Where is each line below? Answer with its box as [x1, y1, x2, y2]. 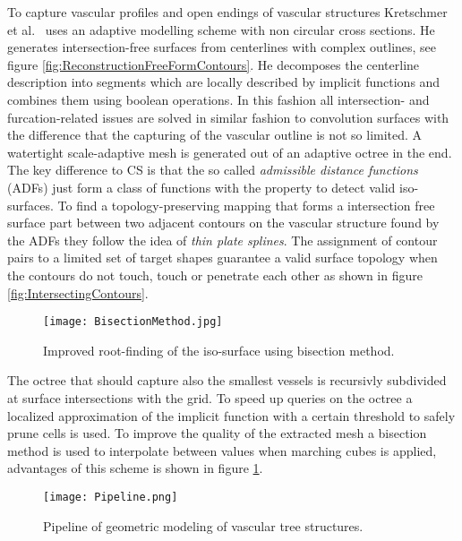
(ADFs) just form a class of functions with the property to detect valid [7, 177, 396, 196]
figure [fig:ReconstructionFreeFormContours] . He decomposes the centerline [7, 55, 420, 73]
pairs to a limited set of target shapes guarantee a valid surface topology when [7, 248, 438, 267]
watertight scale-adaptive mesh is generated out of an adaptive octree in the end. [7, 142, 452, 161]
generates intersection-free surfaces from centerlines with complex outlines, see [7, 38, 437, 56]
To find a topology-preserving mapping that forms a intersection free [57, 195, 435, 214]
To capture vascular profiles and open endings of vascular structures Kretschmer [7, 3, 448, 21]
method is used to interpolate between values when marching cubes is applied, [7, 441, 437, 459]
